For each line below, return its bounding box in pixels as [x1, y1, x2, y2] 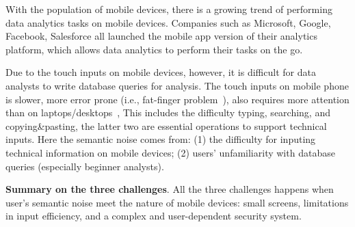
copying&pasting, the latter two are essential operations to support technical [5, 118, 327, 133]
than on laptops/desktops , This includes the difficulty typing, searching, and [5, 105, 330, 120]
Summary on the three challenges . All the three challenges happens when [5, 182, 334, 196]
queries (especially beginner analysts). [5, 159, 164, 173]
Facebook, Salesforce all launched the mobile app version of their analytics [5, 29, 317, 43]
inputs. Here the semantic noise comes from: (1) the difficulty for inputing [5, 132, 316, 146]
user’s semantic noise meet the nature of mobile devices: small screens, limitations [5, 195, 349, 209]
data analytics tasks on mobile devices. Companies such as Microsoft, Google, [5, 15, 331, 29]
